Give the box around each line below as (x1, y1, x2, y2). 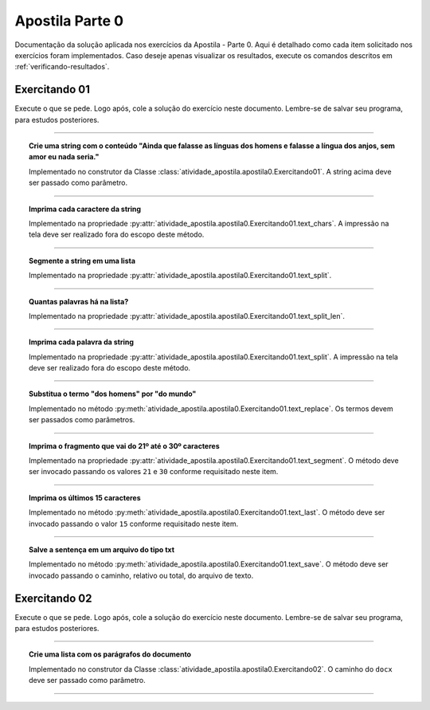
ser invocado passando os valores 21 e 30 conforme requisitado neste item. (29, 467, 279, 477)
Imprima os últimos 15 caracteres (29, 492, 141, 502)
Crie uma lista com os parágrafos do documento (29, 649, 191, 659)
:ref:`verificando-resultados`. (14, 62, 110, 72)
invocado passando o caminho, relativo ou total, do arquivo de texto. (29, 571, 254, 580)
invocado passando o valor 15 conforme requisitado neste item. (29, 519, 239, 528)
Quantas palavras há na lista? (29, 296, 129, 306)
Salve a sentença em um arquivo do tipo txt (29, 545, 175, 554)
